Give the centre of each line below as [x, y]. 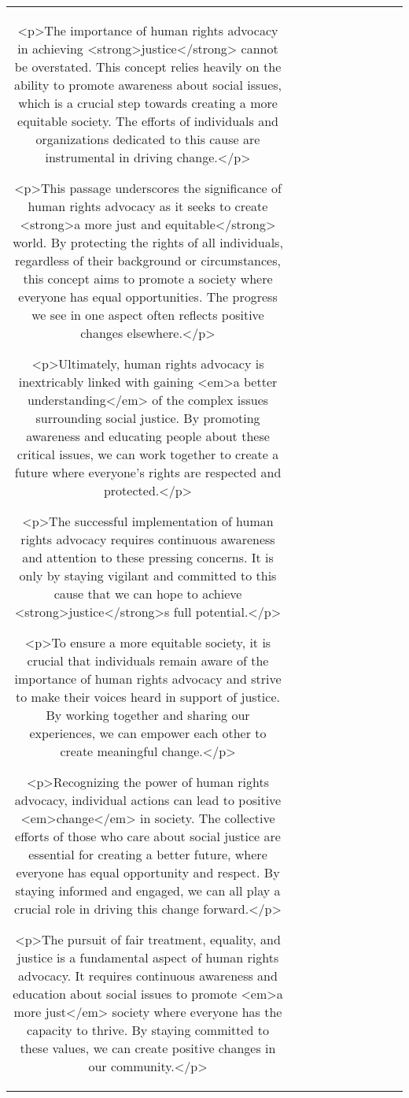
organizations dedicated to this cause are [148, 139]
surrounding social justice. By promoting [148, 418]
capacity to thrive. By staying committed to [148, 1030]
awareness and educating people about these [148, 436]
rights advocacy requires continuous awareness [148, 539]
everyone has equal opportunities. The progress [148, 297]
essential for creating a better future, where [148, 854]
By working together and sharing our [148, 715]
